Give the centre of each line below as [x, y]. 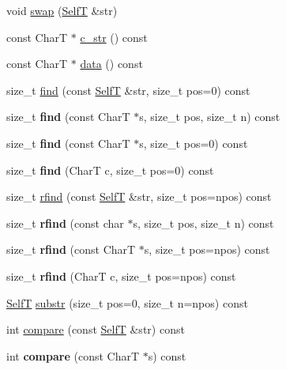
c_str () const [114, 37]
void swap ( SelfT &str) [62, 10]
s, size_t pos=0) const [194, 143]
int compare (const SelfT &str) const [96, 329]
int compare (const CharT [73, 355]
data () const [111, 64]
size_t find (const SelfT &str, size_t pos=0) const [128, 90]
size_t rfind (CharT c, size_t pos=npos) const [121, 276]
